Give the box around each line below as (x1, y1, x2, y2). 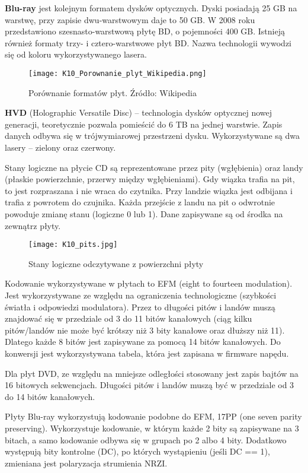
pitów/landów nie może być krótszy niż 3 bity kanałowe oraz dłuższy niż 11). (5, 323, 285, 336)
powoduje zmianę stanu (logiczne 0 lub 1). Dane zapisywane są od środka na (5, 207, 283, 220)
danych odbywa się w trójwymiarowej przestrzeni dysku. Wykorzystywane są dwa (5, 129, 300, 142)
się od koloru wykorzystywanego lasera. (5, 48, 147, 61)
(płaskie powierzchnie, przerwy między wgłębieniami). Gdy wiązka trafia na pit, (5, 173, 295, 185)
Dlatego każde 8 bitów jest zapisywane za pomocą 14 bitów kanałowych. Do (5, 335, 281, 348)
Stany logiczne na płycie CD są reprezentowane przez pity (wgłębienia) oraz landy (5, 161, 303, 173)
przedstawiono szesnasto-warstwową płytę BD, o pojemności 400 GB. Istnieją (5, 25, 285, 37)
